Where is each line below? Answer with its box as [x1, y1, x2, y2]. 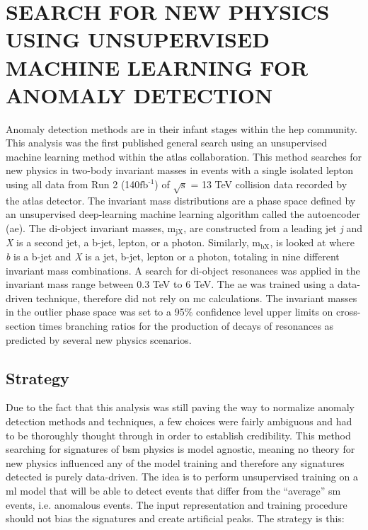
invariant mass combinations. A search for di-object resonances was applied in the [6, 263, 360, 277]
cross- [336, 304, 361, 319]
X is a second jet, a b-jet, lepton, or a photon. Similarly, [6, 235, 249, 250]
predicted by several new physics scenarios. [6, 332, 192, 347]
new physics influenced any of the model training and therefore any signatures [6, 455, 345, 470]
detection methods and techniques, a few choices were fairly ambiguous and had [6, 414, 352, 429]
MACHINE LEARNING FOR [6, 52, 309, 81]
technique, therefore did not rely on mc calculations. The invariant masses [35, 290, 357, 305]
